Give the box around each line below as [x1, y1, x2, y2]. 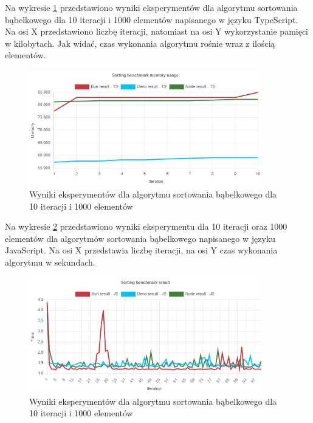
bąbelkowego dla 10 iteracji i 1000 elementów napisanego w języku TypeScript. [5, 13, 298, 26]
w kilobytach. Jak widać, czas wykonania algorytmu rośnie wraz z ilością [5, 36, 275, 49]
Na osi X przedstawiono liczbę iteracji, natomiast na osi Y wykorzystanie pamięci [5, 25, 309, 38]
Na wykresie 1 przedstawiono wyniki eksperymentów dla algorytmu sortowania [5, 1, 298, 13]
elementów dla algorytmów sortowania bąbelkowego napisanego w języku [5, 232, 276, 244]
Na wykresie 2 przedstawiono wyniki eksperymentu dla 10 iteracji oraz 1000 [5, 220, 287, 233]
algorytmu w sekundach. [5, 256, 95, 269]
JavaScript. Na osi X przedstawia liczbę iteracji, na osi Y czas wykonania [5, 244, 278, 256]
